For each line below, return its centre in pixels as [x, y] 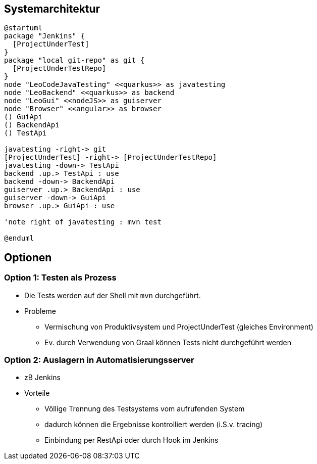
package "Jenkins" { [45, 36]
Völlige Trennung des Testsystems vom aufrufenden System [145, 409]
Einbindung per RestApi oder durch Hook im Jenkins [131, 440]
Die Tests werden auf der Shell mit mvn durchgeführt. [113, 295]
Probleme [40, 311]
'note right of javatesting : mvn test [83, 222]
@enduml [19, 238]
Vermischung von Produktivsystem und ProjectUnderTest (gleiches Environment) [179, 327]
